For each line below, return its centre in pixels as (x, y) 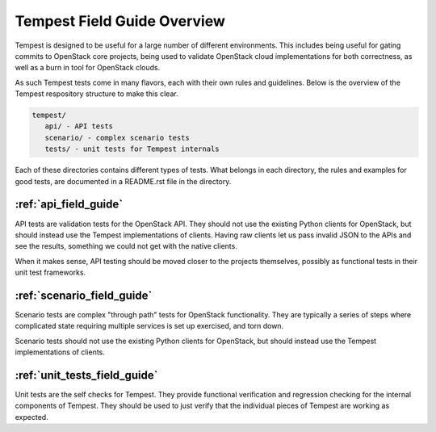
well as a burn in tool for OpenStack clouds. (88, 68)
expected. (31, 417)
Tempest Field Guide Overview (120, 21)
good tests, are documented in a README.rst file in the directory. (123, 181)
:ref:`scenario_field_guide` (84, 295)
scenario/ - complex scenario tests (117, 138)
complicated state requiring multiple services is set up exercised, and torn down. (149, 326)
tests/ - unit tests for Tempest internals (132, 149)
